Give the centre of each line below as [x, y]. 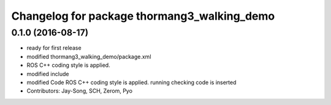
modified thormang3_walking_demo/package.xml [89, 56]
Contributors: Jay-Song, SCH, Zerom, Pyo [80, 91]
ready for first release [54, 48]
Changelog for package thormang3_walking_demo [143, 16]
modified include [48, 74]
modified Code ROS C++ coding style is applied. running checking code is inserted [131, 82]
